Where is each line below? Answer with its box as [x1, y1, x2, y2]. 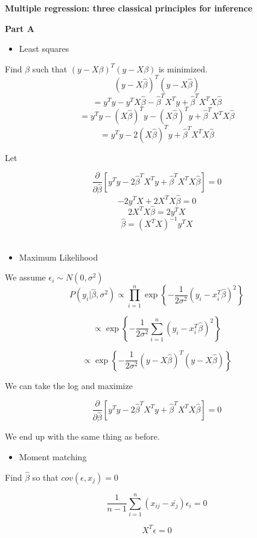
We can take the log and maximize [5, 379, 133, 391]
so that [32, 470, 59, 483]
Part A [5, 22, 34, 34]
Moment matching [19, 451, 87, 463]
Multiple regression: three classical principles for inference [5, 2, 253, 14]
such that [32, 62, 68, 75]
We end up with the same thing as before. [5, 430, 160, 443]
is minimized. [158, 62, 208, 75]
